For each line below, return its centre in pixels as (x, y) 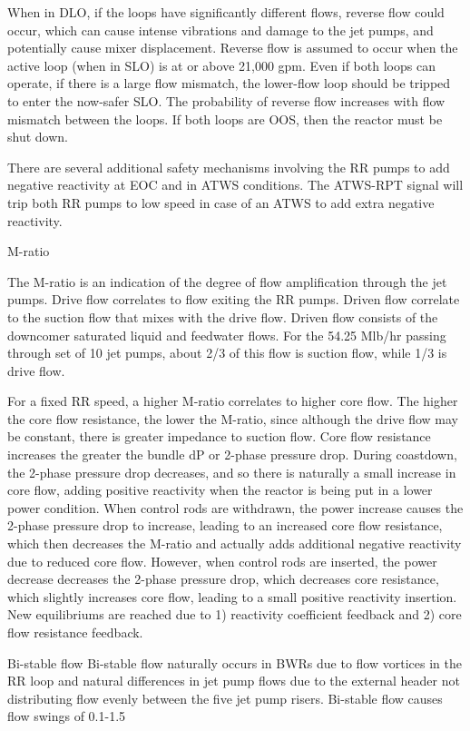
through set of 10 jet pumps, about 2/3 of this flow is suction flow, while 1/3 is (227, 353)
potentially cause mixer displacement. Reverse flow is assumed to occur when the (233, 48)
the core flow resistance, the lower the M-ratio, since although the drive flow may (233, 418)
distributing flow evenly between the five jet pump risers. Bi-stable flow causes (225, 698)
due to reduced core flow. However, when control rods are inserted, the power (222, 561)
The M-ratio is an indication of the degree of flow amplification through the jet (227, 281)
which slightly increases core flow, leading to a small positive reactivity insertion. (232, 596)
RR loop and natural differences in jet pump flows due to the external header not (234, 681)
